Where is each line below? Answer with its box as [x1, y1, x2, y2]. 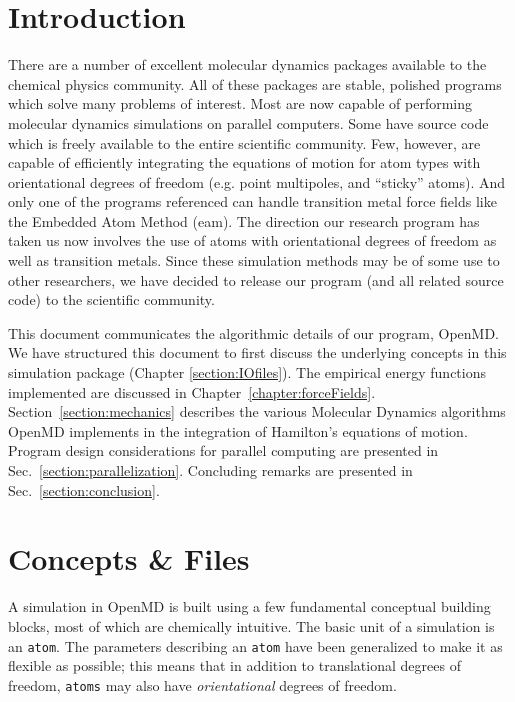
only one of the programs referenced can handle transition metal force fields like [8, 191, 497, 212]
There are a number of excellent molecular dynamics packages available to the [8, 54, 487, 75]
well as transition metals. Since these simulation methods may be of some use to [8, 250, 500, 271]
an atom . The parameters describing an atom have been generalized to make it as [8, 635, 503, 656]
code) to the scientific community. [8, 289, 215, 310]
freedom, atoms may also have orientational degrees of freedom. [8, 674, 397, 695]
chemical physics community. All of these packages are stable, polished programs [8, 73, 502, 94]
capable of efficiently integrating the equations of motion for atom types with [8, 152, 481, 173]
